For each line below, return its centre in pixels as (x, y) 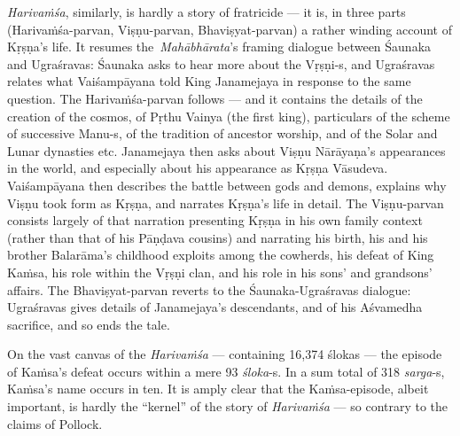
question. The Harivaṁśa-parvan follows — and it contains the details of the (215, 98)
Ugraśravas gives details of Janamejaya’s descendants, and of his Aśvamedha (215, 307)
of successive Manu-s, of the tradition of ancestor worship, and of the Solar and (222, 133)
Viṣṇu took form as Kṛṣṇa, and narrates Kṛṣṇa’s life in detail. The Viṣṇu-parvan (226, 202)
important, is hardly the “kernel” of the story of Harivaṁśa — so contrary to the (228, 406)
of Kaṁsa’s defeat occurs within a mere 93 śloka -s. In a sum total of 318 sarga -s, (226, 371)
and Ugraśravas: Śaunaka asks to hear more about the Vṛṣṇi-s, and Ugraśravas (221, 63)
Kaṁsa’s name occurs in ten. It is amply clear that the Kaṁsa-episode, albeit (218, 389)
